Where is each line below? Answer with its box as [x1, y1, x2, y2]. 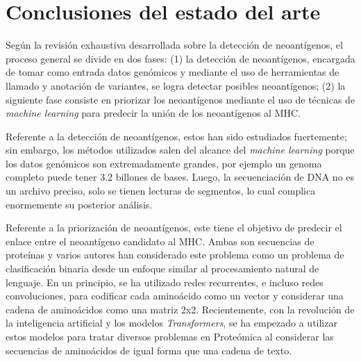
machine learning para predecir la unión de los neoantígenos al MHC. [6, 106, 301, 120]
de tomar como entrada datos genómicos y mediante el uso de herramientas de [6, 65, 339, 79]
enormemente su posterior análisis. [6, 197, 153, 211]
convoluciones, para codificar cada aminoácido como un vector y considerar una [6, 288, 344, 303]
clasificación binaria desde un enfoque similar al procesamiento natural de [6, 261, 319, 276]
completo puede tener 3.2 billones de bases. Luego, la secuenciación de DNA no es [6, 170, 355, 184]
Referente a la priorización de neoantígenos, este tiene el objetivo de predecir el [6, 220, 342, 235]
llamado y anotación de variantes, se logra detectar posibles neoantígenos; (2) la [6, 78, 346, 92]
